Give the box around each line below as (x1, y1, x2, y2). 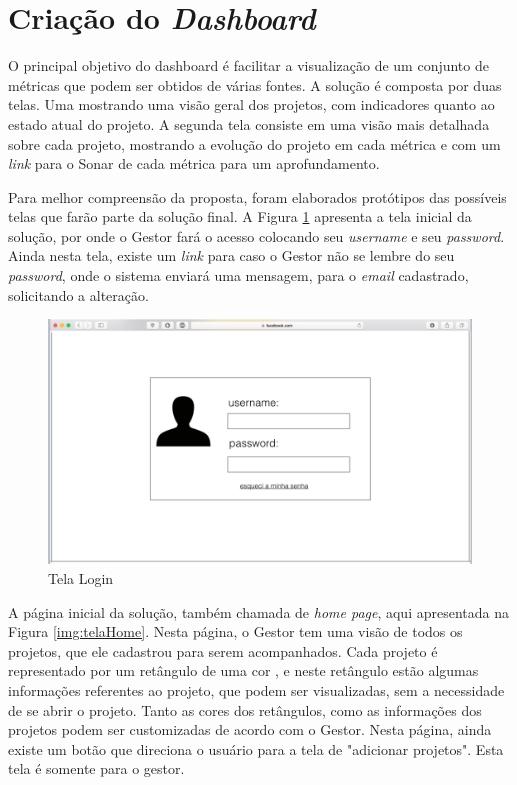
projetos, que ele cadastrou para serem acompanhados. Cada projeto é (8, 640, 438, 661)
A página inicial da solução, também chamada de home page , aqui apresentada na (8, 601, 509, 622)
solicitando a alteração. (8, 284, 149, 305)
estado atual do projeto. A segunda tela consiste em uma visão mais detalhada (8, 113, 490, 134)
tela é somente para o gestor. (8, 758, 185, 779)
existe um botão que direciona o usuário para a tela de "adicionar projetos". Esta (8, 738, 504, 759)
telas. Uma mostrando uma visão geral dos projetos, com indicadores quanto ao (8, 94, 495, 115)
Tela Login (48, 567, 114, 588)
